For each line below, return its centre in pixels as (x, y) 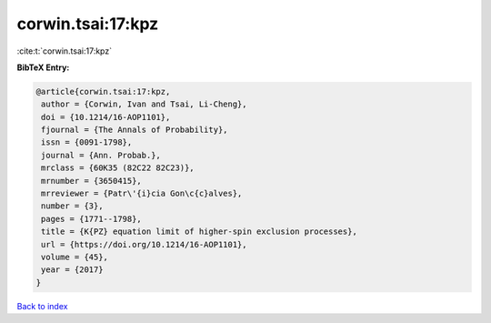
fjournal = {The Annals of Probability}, (135, 130)
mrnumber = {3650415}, (92, 181)
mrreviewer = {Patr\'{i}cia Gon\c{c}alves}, (142, 194)
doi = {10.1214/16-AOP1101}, (106, 117)
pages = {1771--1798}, (92, 219)
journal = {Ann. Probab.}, (101, 155)
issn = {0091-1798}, (87, 142)
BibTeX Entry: (43, 67)
